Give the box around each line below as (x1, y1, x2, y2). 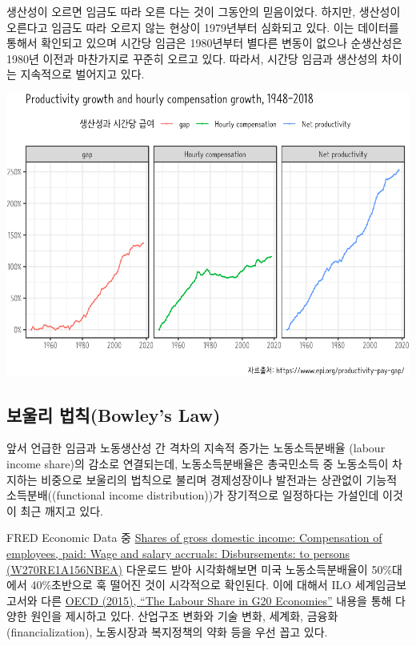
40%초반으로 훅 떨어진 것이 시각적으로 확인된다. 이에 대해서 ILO (30, 576, 352, 593)
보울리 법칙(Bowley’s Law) (6, 402, 221, 427)
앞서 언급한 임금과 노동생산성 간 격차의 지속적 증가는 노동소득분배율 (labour (6, 439, 386, 456)
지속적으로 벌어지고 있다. (20, 66, 145, 82)
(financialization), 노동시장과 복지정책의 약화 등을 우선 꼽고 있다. (6, 623, 328, 640)
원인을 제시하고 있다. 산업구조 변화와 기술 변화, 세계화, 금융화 (30, 608, 338, 624)
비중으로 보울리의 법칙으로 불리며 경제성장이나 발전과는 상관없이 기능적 (41, 471, 398, 488)
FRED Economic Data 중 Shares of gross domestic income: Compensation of (6, 529, 382, 546)
